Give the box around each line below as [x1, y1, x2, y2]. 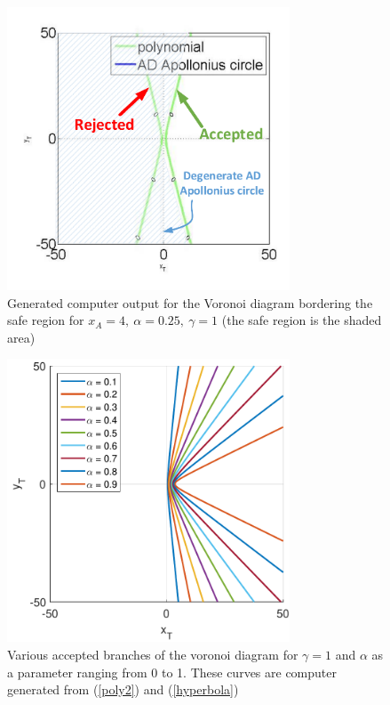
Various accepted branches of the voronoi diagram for [7, 644, 298, 663]
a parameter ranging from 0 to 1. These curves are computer [7, 662, 337, 681]
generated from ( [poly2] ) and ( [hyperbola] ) [7, 680, 239, 699]
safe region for [7, 311, 84, 329]
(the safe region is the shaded [221, 311, 382, 329]
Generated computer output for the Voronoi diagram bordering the [7, 293, 373, 312]
